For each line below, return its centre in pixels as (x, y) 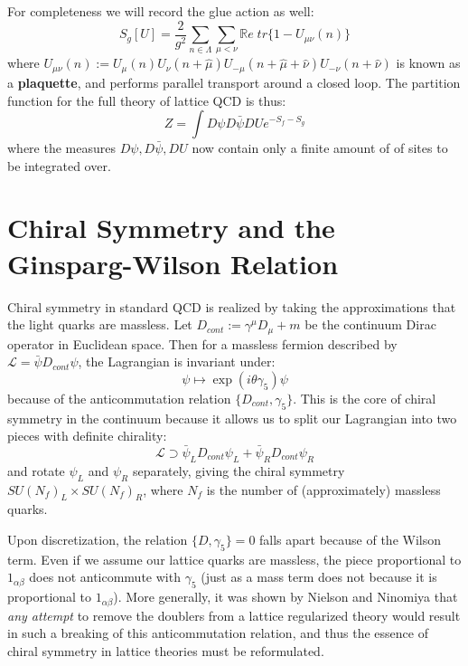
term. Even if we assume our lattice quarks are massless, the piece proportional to (234, 559)
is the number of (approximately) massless (323, 489)
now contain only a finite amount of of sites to (320, 148)
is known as (428, 63)
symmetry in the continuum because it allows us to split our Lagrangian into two (232, 418)
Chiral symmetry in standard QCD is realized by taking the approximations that (232, 306)
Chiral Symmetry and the (171, 228)
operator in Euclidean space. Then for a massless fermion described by (202, 343)
